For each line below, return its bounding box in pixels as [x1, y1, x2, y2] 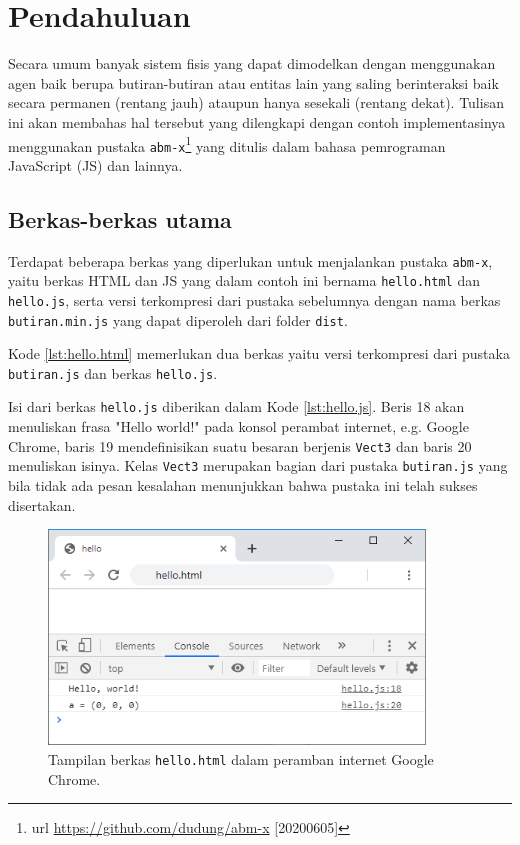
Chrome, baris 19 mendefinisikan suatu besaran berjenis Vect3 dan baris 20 [8, 435, 472, 456]
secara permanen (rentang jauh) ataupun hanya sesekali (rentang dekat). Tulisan [8, 92, 504, 113]
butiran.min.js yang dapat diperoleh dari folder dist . [8, 309, 348, 330]
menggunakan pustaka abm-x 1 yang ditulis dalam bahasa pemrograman [8, 132, 446, 156]
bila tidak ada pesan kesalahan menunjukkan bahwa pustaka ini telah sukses [8, 475, 478, 496]
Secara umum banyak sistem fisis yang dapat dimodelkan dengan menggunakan [8, 53, 496, 74]
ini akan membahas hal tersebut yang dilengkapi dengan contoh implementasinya [8, 111, 506, 132]
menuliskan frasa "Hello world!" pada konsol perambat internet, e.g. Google [8, 416, 469, 437]
